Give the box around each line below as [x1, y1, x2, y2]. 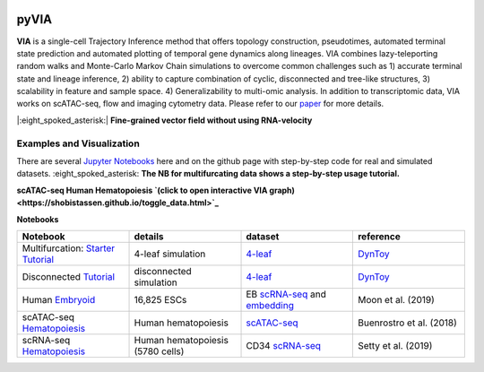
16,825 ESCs [134, 293, 187, 306]
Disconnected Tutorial [22, 270, 116, 282]
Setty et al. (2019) [357, 339, 433, 351]
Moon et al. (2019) [357, 293, 435, 306]
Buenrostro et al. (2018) [357, 316, 457, 329]
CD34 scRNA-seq [246, 339, 322, 351]
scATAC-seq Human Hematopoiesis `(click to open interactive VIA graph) [16, 185, 296, 195]
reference [357, 229, 401, 242]
